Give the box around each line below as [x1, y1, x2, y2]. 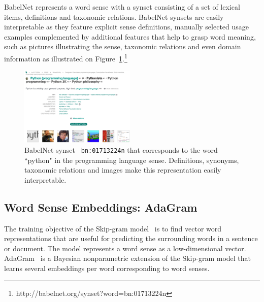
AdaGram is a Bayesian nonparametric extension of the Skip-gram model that [4, 253, 251, 263]
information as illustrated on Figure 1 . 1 [4, 51, 127, 63]
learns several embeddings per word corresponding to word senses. [4, 263, 210, 274]
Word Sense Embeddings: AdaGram [4, 199, 197, 215]
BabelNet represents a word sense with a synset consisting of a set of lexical [4, 2, 240, 12]
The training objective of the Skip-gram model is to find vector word [4, 223, 222, 233]
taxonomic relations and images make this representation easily [24, 164, 221, 175]
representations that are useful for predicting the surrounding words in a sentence [4, 233, 258, 244]
